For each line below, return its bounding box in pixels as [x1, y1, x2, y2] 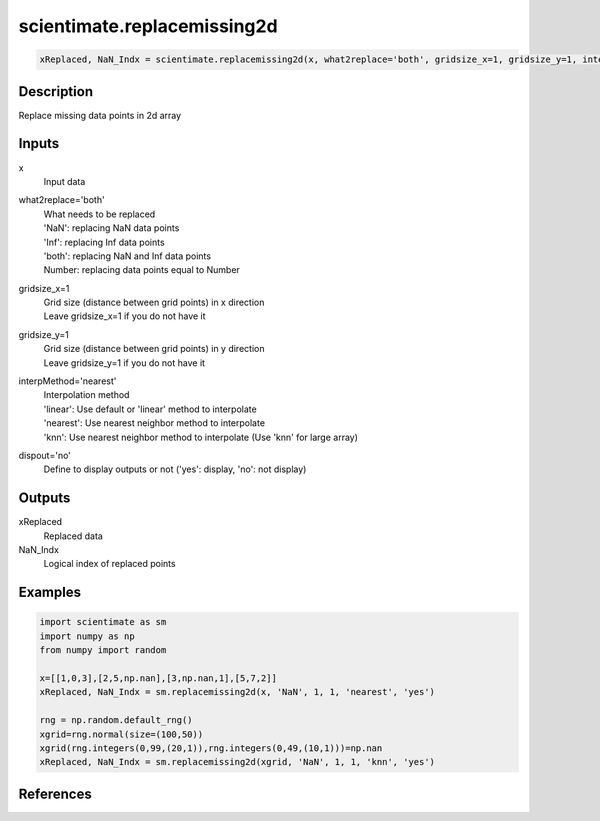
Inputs [18, 135, 60, 152]
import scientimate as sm [39, 616, 167, 628]
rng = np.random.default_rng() [39, 715, 194, 726]
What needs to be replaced [43, 208, 156, 220]
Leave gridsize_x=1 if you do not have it [43, 310, 206, 322]
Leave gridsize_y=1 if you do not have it [43, 356, 205, 369]
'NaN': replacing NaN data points [43, 222, 180, 234]
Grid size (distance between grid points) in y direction [43, 343, 265, 355]
